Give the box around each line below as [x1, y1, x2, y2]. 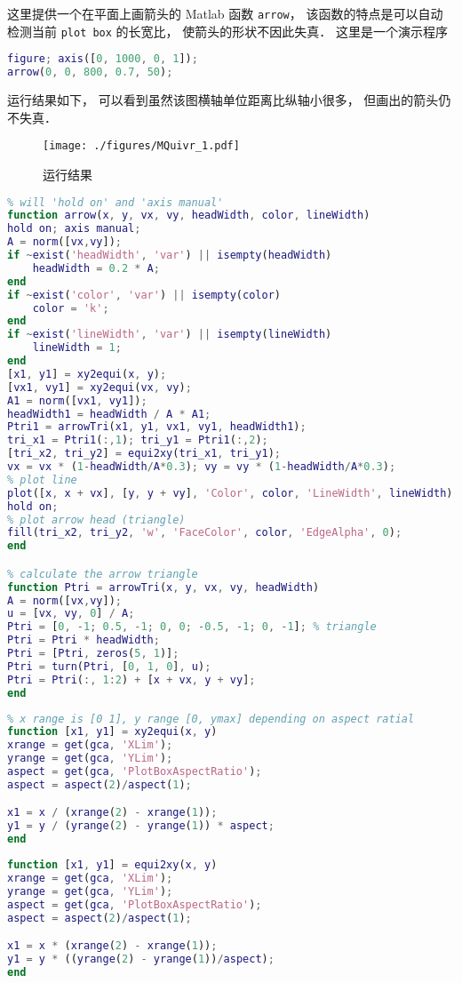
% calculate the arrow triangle [7, 567, 198, 580]
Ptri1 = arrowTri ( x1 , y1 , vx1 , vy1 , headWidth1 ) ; [7, 420, 307, 434]
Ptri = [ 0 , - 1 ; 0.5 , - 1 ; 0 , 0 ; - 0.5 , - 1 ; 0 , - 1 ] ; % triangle [7, 620, 377, 634]
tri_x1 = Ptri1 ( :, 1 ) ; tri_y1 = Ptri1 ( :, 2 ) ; [7, 434, 268, 447]
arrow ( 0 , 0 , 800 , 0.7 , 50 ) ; [7, 66, 173, 79]
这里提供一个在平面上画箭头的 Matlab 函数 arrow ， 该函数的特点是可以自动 [7, 4, 443, 22]
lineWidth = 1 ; [32, 341, 122, 355]
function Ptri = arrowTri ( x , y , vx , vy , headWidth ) [7, 580, 320, 594]
